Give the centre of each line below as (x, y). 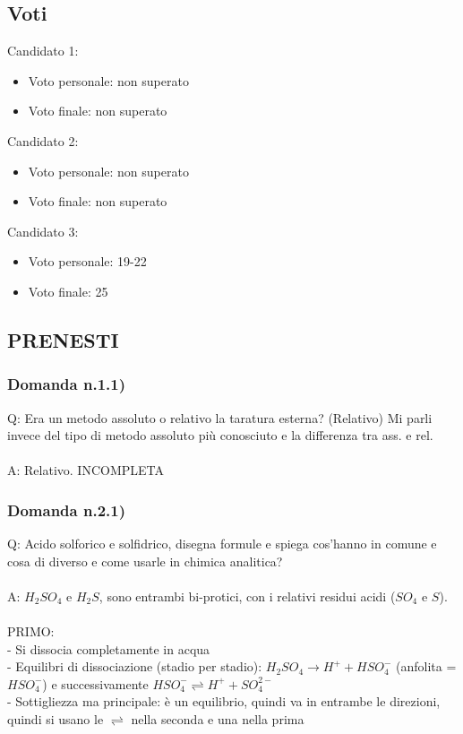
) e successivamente (95, 683)
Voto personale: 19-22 (87, 261)
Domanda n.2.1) (66, 509)
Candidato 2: (43, 140)
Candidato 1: (43, 51)
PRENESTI (63, 339)
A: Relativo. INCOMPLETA (86, 470)
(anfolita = (426, 666)
